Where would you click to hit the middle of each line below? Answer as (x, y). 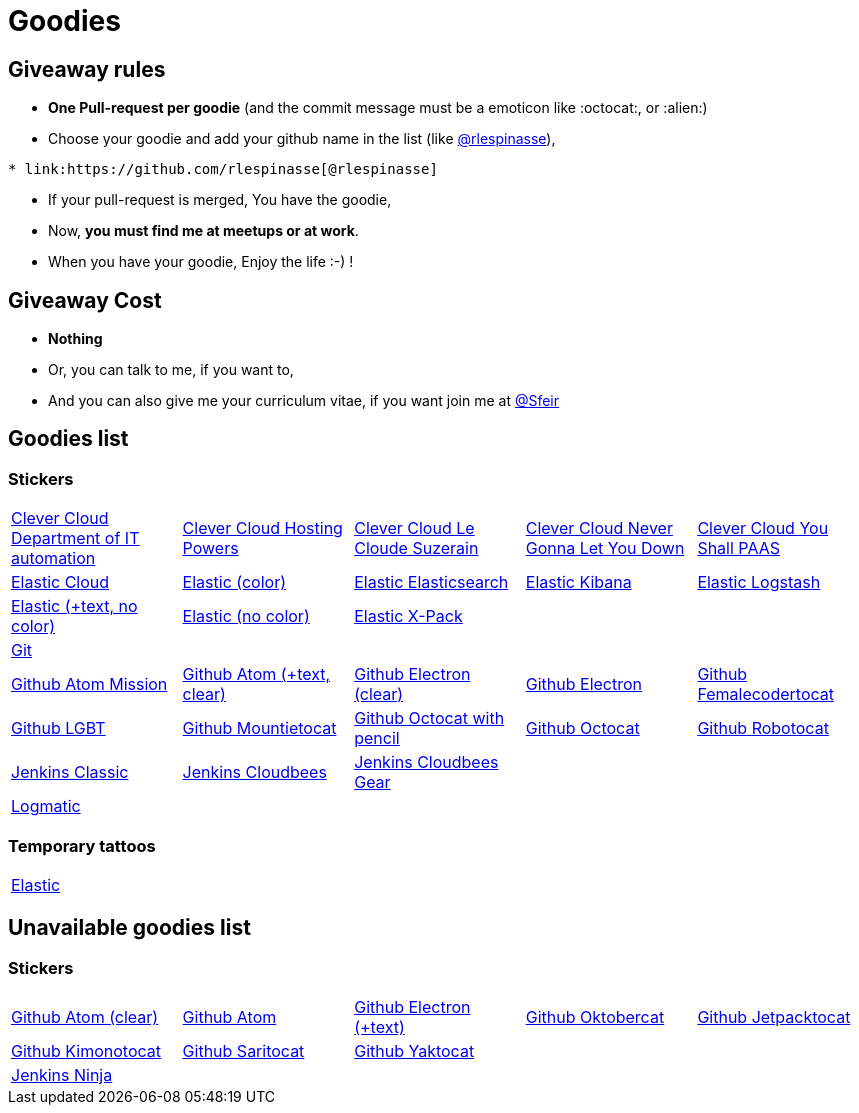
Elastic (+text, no (74, 606)
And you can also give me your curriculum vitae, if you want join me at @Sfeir (304, 401)
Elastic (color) (234, 582)
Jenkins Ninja (62, 1075)
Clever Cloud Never (599, 528)
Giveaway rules (87, 69)
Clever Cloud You (763, 528)
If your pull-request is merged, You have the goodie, (220, 200)
